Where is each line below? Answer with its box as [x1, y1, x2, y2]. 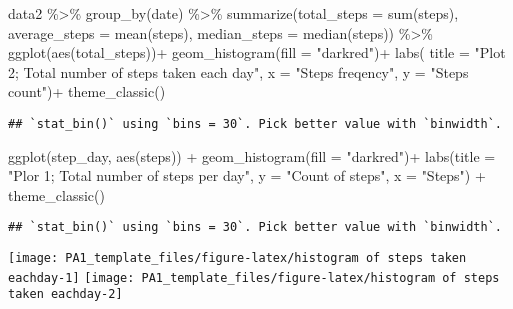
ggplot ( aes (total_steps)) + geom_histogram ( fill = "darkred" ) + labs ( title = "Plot [8, 42, 506, 63]
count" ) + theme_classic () [8, 81, 166, 102]
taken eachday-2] [8, 287, 123, 302]
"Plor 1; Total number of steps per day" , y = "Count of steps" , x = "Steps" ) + [8, 165, 486, 186]
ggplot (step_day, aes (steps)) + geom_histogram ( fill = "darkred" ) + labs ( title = [8, 145, 496, 166]
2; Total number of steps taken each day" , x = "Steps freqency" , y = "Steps [8, 61, 469, 82]
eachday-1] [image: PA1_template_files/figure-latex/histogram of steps [8, 270, 500, 285]
